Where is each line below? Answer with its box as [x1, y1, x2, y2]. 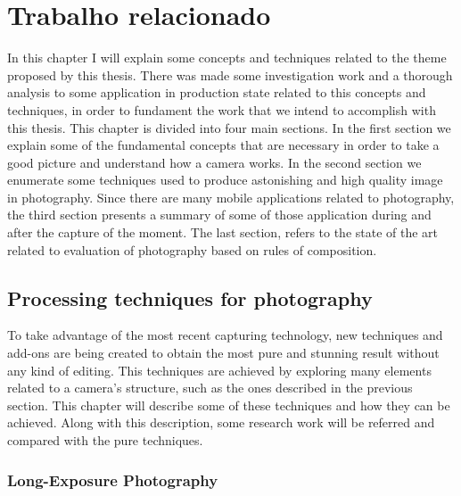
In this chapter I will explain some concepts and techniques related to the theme [7, 48, 447, 67]
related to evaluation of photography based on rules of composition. [7, 240, 377, 259]
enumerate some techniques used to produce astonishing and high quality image [7, 170, 443, 189]
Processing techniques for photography [7, 284, 373, 311]
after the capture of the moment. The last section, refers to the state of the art [7, 223, 439, 242]
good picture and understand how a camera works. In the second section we [7, 153, 422, 171]
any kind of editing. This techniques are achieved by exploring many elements [7, 360, 432, 379]
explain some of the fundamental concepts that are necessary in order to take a [7, 136, 440, 154]
